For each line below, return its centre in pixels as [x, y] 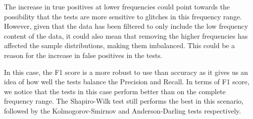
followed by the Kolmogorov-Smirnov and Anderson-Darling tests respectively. [123, 110]
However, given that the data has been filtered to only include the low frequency [126, 26]
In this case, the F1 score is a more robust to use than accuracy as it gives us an [126, 72]
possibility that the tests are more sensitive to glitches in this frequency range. [123, 16]
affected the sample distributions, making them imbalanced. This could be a [120, 45]
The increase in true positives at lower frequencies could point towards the [117, 6]
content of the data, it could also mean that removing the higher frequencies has [126, 35]
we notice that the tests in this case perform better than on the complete [115, 91]
